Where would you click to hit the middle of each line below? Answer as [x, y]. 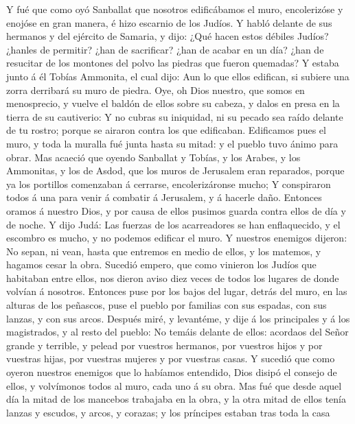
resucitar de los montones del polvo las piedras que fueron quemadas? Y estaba [173, 63]
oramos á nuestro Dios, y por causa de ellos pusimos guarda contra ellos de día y [176, 210]
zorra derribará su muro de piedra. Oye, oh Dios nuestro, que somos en [156, 90]
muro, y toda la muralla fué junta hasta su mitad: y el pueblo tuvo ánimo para [172, 143]
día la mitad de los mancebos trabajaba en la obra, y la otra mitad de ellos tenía [176, 399]
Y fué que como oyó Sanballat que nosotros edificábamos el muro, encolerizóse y [175, 9]
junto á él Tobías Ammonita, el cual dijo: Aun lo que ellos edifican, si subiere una [178, 76]
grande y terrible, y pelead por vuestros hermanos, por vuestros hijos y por [164, 345]
